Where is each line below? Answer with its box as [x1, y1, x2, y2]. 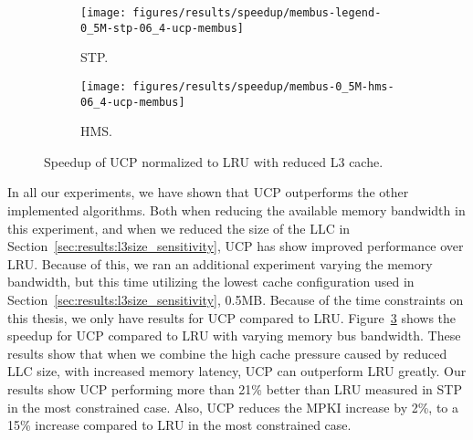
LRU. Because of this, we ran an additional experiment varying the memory [7, 254, 433, 273]
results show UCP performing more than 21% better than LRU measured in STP [7, 379, 462, 398]
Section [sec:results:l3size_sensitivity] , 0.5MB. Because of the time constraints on [7, 289, 464, 309]
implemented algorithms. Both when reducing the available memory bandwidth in [7, 201, 466, 219]
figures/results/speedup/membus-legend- [132, 6, 382, 19]
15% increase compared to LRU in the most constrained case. [7, 415, 352, 435]
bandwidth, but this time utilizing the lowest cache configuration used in [7, 272, 415, 291]
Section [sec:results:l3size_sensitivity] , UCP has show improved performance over [7, 236, 464, 256]
